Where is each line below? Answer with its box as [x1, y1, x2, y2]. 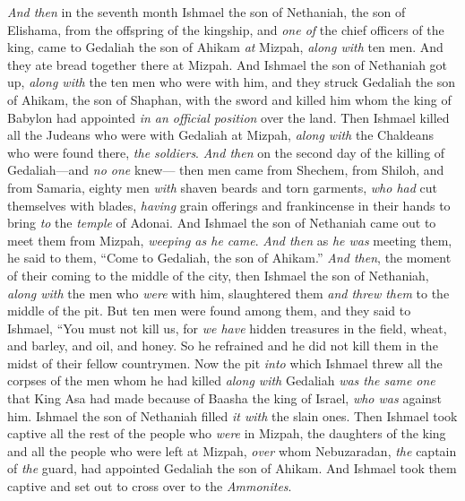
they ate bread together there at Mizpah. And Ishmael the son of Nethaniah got [7, 55, 448, 73]
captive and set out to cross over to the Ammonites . [7, 477, 292, 496]
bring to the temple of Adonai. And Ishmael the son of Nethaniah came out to [7, 213, 436, 232]
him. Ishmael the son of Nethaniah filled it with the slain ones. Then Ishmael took [7, 406, 458, 425]
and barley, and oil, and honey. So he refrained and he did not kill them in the [7, 336, 438, 355]
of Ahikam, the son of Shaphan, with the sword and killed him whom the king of [7, 90, 452, 108]
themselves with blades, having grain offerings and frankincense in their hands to [7, 195, 451, 214]
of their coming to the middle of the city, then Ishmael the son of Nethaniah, [7, 265, 429, 284]
